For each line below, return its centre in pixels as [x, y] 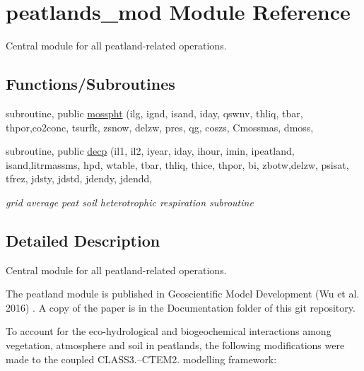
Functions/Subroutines [90, 84]
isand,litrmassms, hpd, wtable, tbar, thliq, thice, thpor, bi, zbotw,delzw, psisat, [177, 164]
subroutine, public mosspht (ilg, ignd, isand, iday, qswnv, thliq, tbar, [154, 113]
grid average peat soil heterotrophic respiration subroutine [130, 202]
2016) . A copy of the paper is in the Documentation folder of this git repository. [181, 307]
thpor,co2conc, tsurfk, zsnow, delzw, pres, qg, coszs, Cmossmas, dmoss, [160, 127]
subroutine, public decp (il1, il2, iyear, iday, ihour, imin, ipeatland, [150, 151]
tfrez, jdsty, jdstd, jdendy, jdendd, [79, 178]
